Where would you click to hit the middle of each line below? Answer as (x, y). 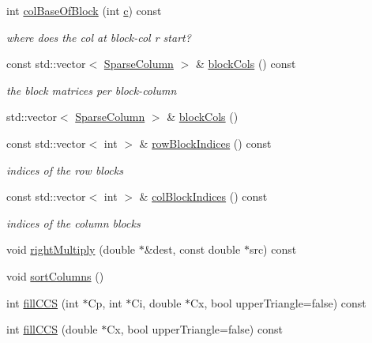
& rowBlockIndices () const (205, 143)
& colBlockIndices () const (203, 196)
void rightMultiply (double (71, 249)
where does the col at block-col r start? (99, 37)
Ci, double (156, 302)
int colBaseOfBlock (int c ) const (84, 10)
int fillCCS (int (43, 302)
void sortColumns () (55, 275)
